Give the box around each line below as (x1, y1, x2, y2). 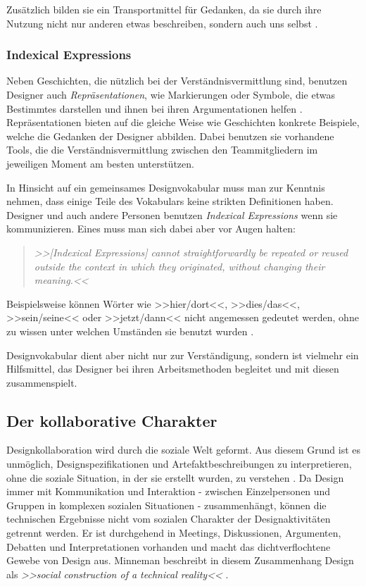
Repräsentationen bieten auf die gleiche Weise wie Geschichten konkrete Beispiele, (6, 115, 360, 130)
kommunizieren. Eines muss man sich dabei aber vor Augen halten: (6, 221, 296, 236)
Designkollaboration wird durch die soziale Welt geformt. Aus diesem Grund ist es (6, 442, 361, 457)
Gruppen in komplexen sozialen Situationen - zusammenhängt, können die (6, 497, 327, 512)
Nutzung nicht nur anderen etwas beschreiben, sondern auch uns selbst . (6, 15, 318, 30)
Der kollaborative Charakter (6, 409, 217, 431)
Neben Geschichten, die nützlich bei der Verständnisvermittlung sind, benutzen (6, 73, 348, 88)
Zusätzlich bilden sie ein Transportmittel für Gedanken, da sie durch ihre (6, 2, 322, 16)
